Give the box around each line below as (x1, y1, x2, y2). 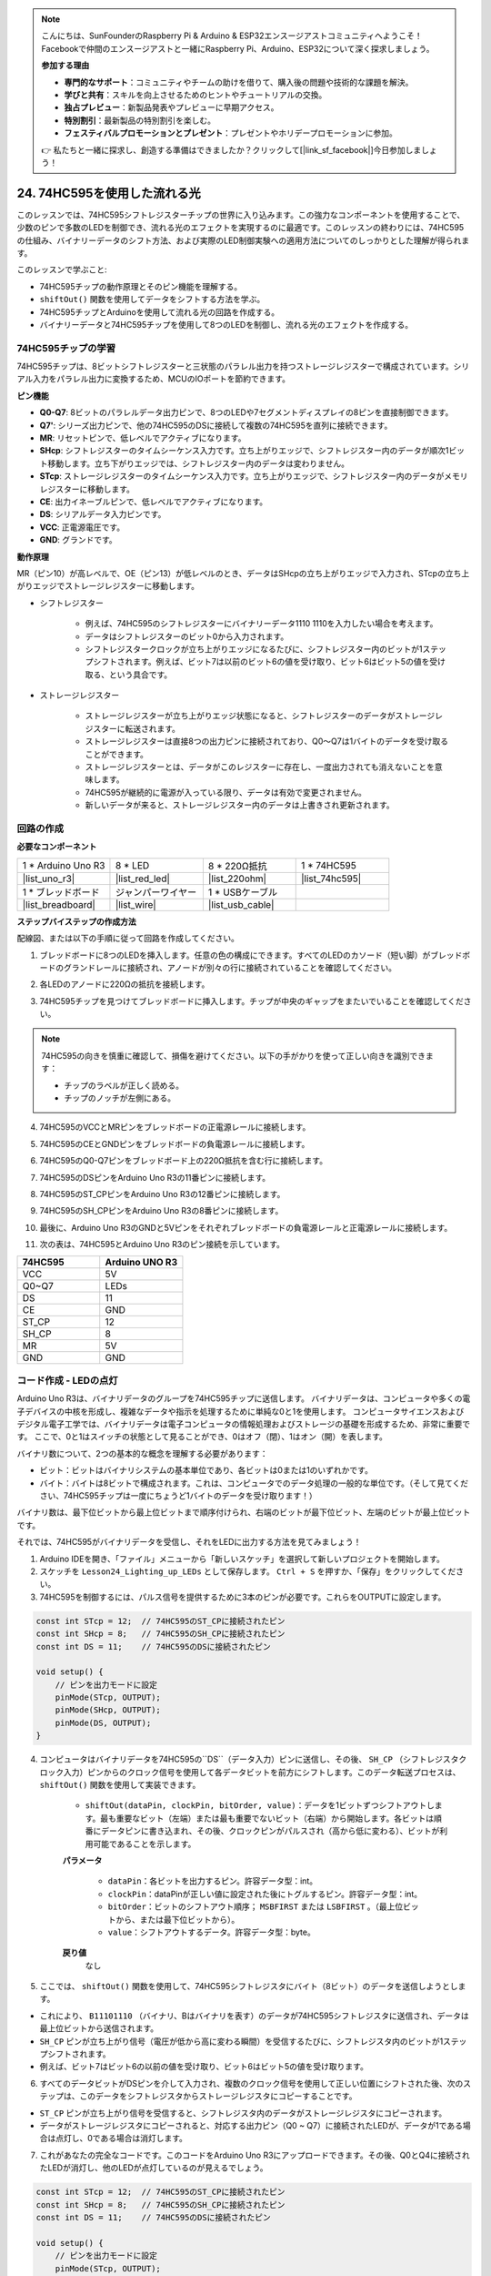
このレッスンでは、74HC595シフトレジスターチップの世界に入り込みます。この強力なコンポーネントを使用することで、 (16, 209, 466, 220)
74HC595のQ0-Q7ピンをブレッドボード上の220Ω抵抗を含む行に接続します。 (39, 1155, 327, 1166)
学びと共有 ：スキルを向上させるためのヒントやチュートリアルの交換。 (64, 89, 327, 100)
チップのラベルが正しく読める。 (64, 1080, 184, 1091)
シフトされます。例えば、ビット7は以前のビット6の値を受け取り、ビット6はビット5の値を (92, 656, 430, 667)
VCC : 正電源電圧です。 (39, 522, 125, 533)
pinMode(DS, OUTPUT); (55, 1717, 152, 1728)
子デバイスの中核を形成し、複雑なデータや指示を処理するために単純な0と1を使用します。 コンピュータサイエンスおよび (16, 1406, 465, 1417)
